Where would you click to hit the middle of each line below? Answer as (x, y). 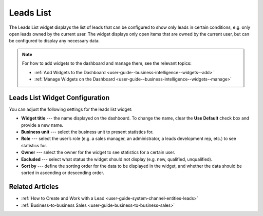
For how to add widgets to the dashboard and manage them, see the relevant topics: (107, 63)
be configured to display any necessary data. (54, 41)
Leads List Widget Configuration (59, 98)
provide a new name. (42, 125)
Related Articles (34, 187)
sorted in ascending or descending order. (63, 173)
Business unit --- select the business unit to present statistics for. (87, 132)
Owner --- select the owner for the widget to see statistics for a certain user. (98, 152)
